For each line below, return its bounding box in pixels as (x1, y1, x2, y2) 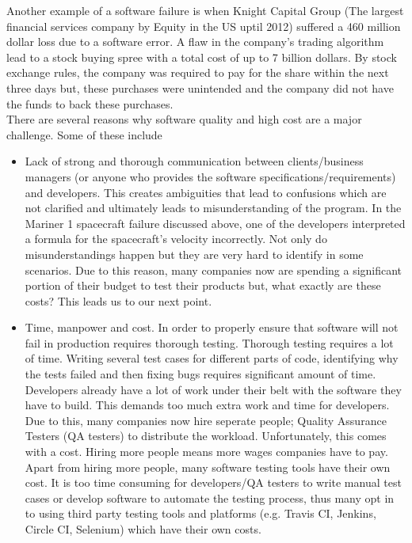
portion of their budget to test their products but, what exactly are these (25, 277, 381, 294)
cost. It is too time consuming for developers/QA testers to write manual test (25, 474, 402, 491)
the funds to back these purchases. (6, 95, 174, 112)
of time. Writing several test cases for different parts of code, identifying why (25, 350, 399, 366)
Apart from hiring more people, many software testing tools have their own (25, 458, 391, 475)
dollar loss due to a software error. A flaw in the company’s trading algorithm (6, 33, 384, 50)
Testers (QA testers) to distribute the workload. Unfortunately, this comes (25, 427, 387, 444)
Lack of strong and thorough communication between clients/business (25, 153, 364, 169)
